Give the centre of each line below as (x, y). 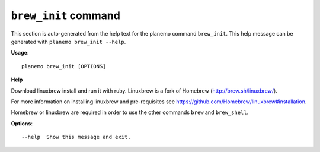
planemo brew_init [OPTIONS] (64, 66)
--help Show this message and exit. (76, 137)
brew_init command (66, 15)
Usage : (20, 53)
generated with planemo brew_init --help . (68, 42)
